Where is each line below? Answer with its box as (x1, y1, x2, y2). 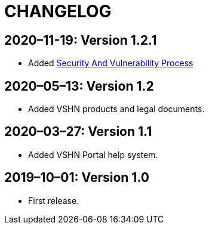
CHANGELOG (4, 1, 112, 21)
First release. (28, 195, 79, 206)
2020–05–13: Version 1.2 (4, 78, 154, 94)
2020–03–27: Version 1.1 (4, 124, 152, 140)
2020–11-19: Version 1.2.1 (4, 32, 157, 48)
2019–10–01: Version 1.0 (4, 170, 149, 185)
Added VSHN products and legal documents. (28, 104, 205, 114)
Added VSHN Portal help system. (28, 149, 158, 160)
